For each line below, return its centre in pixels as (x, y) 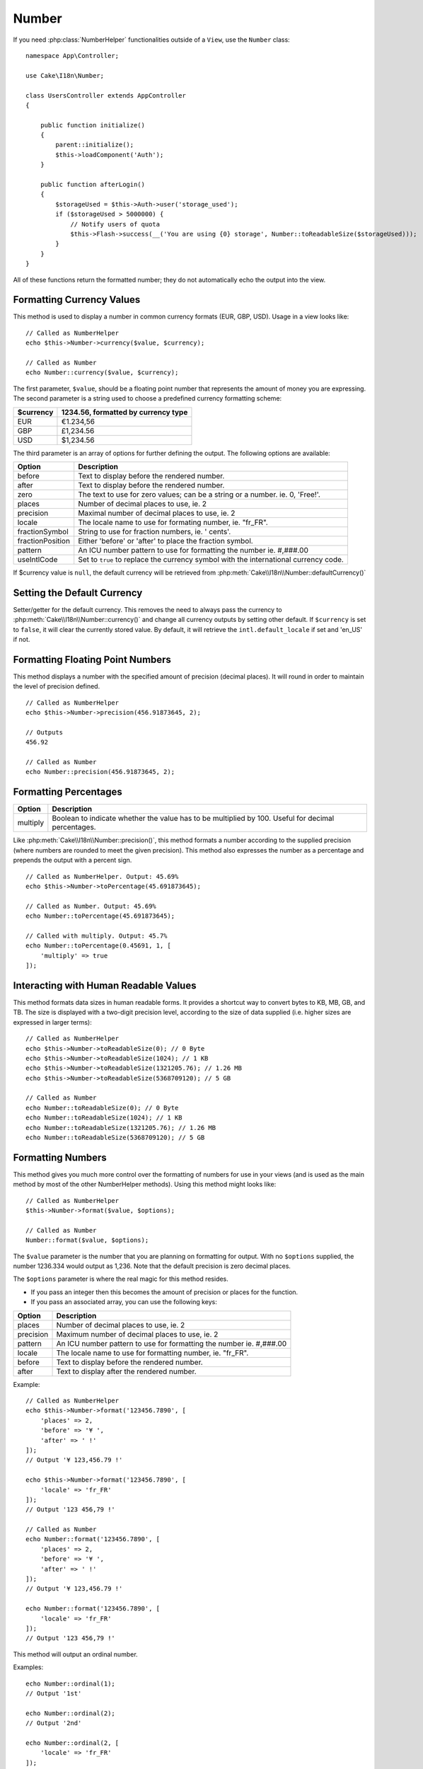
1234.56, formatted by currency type (124, 412)
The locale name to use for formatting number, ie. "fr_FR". (152, 1353)
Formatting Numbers (60, 1157)
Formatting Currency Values (77, 300)
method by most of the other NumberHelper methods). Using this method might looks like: (145, 1185)
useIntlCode (37, 559)
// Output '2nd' (54, 1723)
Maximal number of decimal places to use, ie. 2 (157, 513)
